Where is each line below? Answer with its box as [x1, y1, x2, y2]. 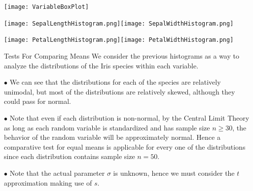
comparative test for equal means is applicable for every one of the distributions [4, 141, 246, 152]
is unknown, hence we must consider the [113, 167, 235, 178]
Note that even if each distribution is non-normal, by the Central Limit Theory [9, 112, 250, 123]
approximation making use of [4, 177, 92, 188]
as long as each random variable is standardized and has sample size [4, 122, 210, 132]
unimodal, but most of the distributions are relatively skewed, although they [4, 86, 235, 96]
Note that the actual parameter [9, 167, 105, 178]
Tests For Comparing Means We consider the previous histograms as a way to [4, 50, 239, 61]
